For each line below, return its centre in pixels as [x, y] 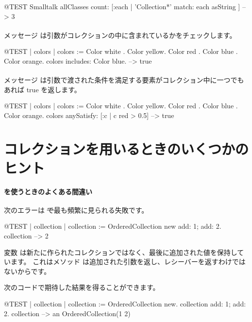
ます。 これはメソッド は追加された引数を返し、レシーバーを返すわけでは [128, 262]
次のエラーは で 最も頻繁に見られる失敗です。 [76, 210]
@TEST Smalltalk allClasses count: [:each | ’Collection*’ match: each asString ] [122, 6]
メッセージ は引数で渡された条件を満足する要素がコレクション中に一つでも [124, 80]
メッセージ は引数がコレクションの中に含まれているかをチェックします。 [120, 35]
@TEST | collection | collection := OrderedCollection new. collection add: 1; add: [125, 304]
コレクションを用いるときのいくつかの [126, 148]
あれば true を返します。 [42, 89]
